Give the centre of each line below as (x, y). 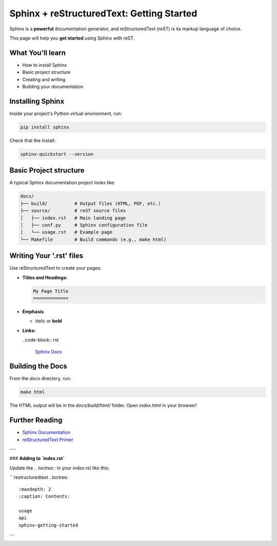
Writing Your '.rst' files (46, 256)
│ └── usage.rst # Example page (66, 232)
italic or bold (48, 321)
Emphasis (33, 311)
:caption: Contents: (44, 496)
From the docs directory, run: (40, 379)
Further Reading (36, 420)
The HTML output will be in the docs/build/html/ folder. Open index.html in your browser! (103, 405)
